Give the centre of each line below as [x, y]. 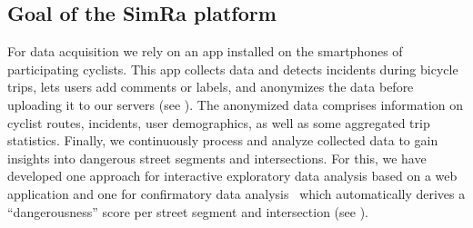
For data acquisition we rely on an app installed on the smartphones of [205, 51]
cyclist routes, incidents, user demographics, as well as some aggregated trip [219, 122]
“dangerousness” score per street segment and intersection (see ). [188, 211]
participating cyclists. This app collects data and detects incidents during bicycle [233, 69]
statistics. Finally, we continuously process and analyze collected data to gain [223, 140]
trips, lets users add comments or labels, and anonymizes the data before [211, 87]
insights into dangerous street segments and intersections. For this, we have [217, 158]
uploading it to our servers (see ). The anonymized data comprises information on [236, 104]
